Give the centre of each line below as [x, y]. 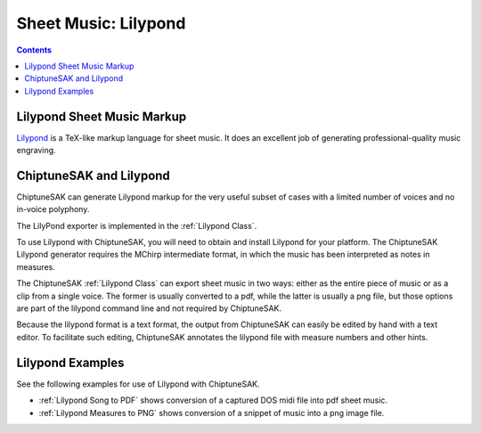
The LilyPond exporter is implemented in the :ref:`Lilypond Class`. [137, 225]
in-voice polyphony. [53, 209]
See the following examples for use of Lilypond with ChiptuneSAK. [138, 384]
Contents [34, 50]
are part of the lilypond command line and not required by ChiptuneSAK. [149, 308]
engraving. [37, 151]
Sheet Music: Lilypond [101, 23]
